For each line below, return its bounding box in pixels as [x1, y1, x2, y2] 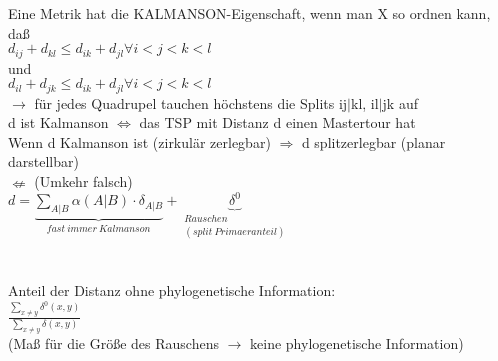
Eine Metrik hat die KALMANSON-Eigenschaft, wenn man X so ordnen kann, [8, 3, 491, 23]
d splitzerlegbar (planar [301, 131, 446, 152]
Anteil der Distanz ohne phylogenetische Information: [8, 280, 336, 301]
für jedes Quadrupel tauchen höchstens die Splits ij [34, 92, 348, 113]
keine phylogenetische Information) [250, 332, 464, 353]
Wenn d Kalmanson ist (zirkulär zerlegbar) [8, 131, 271, 152]
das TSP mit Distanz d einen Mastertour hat [139, 112, 416, 133]
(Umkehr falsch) [34, 171, 133, 192]
